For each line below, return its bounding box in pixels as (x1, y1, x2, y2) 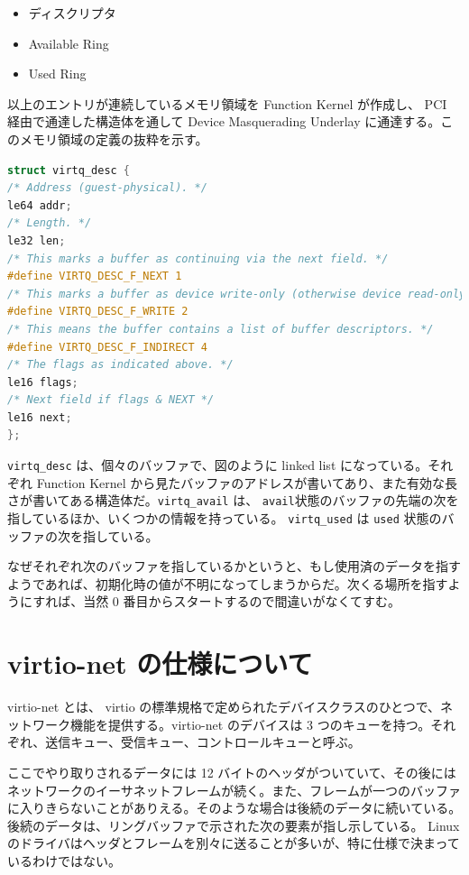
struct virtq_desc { (7, 163, 131, 177)
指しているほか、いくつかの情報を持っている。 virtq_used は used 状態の (7, 508, 442, 527)
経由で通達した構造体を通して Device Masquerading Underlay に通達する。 (7, 112, 441, 131)
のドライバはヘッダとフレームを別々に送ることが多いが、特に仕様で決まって (7, 834, 460, 852)
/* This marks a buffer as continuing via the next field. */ (7, 252, 389, 265)
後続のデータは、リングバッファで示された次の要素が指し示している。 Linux (7, 815, 460, 834)
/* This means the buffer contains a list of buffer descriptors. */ (7, 322, 434, 336)
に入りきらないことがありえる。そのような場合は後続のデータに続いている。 (7, 798, 462, 817)
